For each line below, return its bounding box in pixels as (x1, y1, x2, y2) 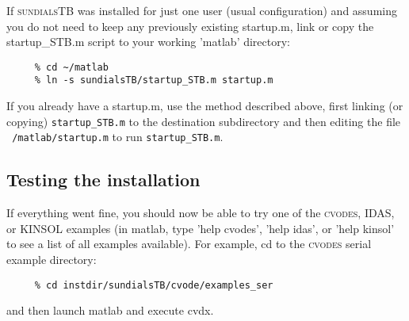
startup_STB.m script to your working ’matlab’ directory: (6, 33, 291, 50)
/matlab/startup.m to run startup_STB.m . (12, 128, 224, 145)
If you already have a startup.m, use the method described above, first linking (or (6, 97, 403, 114)
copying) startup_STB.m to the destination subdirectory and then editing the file (6, 113, 401, 129)
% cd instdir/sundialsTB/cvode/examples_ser (34, 279, 273, 291)
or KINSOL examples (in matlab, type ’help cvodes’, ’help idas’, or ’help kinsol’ (6, 220, 395, 236)
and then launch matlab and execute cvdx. (6, 302, 214, 319)
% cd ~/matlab (34, 61, 109, 73)
